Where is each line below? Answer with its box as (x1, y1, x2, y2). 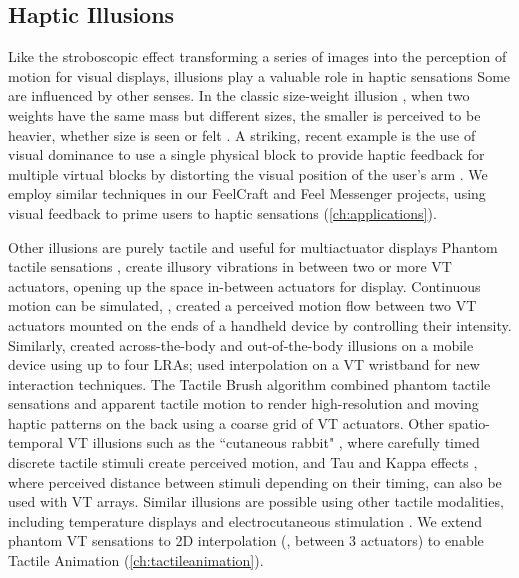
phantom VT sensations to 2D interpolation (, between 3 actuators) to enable (8, 530, 484, 551)
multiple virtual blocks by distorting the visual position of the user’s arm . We (8, 163, 488, 184)
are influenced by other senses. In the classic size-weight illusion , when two (8, 85, 470, 106)
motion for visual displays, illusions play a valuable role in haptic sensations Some (8, 65, 511, 86)
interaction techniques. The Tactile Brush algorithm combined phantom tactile (8, 373, 491, 394)
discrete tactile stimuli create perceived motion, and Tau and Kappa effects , (8, 452, 478, 473)
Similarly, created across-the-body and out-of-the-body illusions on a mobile (8, 334, 474, 355)
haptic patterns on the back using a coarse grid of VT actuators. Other (8, 412, 445, 433)
